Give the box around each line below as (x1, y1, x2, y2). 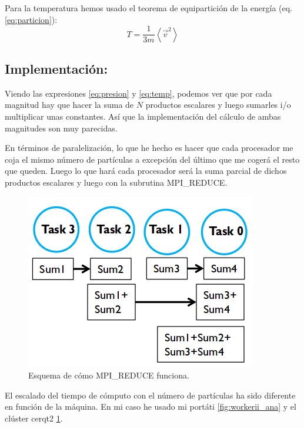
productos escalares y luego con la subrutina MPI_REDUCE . (5, 176, 228, 189)
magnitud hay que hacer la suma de (5, 98, 134, 111)
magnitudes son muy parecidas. (5, 121, 118, 134)
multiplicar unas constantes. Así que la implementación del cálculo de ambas (5, 110, 281, 123)
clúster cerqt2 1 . (5, 411, 63, 424)
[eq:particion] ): (5, 13, 58, 25)
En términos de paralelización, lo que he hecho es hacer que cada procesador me (5, 141, 293, 154)
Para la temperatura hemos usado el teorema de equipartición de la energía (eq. (5, 2, 293, 14)
